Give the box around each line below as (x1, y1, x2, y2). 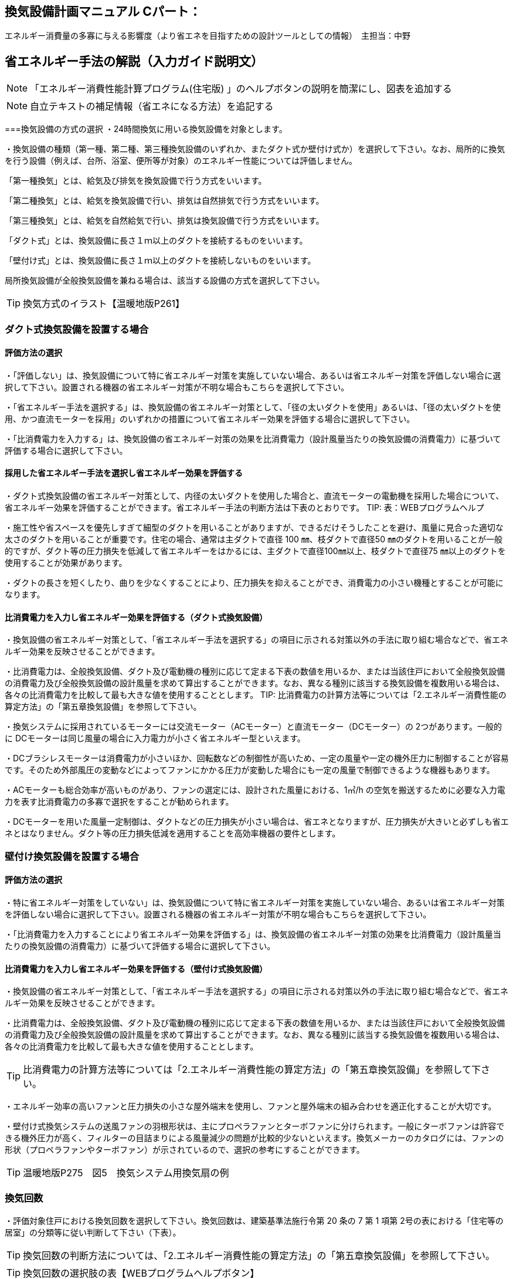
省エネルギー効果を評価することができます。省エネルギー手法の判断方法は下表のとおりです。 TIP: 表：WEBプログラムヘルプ (5, 502, 484, 513)
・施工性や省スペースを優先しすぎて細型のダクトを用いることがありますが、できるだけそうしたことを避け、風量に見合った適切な (5, 522, 504, 533)
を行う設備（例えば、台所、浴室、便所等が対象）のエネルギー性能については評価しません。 (5, 156, 357, 166)
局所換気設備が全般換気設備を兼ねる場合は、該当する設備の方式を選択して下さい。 (5, 275, 325, 286)
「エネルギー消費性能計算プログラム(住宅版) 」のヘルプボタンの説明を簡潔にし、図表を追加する (30, 83, 452, 95)
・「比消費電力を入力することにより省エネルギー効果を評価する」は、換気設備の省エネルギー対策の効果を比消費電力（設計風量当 (5, 929, 501, 939)
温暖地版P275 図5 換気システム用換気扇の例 (23, 1167, 229, 1179)
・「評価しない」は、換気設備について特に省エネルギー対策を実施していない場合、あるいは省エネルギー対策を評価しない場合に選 (5, 370, 501, 380)
